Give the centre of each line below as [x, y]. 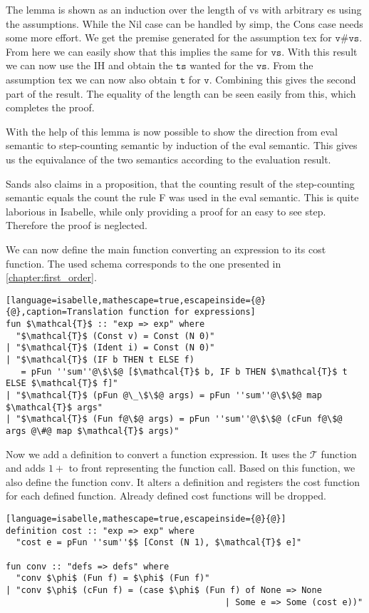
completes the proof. [50, 107]
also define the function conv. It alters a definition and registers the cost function [183, 481]
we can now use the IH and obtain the [89, 65]
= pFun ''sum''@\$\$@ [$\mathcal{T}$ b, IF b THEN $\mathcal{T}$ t [184, 371]
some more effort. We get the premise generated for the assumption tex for [169, 37]
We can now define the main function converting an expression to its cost [166, 249]
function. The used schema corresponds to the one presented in [144, 263]
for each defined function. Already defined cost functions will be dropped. [166, 496]
